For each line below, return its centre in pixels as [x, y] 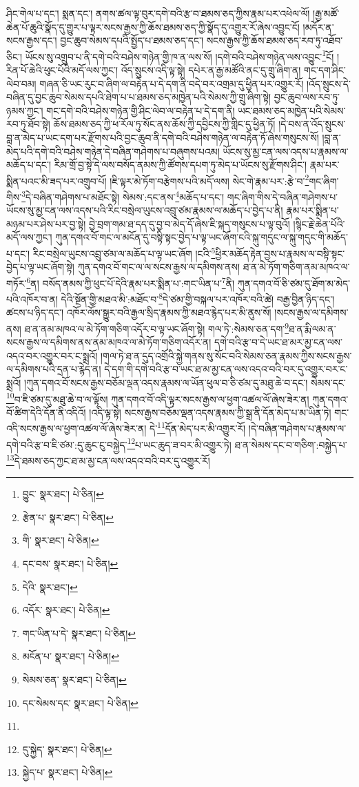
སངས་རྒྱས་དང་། [32, 40]
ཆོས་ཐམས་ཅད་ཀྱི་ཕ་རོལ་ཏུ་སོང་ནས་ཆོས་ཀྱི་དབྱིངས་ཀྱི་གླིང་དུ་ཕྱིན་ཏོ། [164, 124]
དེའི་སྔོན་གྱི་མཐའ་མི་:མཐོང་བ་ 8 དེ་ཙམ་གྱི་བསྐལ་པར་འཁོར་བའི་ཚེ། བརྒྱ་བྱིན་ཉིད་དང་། [198, 298]
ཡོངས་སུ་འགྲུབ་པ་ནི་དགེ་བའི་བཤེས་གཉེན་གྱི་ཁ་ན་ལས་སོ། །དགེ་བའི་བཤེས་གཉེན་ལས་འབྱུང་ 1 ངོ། [179, 55]
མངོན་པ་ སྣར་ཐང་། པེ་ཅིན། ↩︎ [71, 656]
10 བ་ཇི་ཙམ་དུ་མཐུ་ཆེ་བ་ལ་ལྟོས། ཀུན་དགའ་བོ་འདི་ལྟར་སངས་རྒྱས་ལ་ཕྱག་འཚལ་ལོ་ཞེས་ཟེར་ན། [158, 398]
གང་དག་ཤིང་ [325, 70]
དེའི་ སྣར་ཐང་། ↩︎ [50, 586]
